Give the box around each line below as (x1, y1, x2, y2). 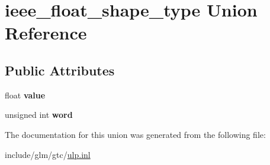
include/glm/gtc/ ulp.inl (5, 148, 91, 160)
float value (5, 88, 46, 101)
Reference (5, 21, 87, 45)
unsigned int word (5, 108, 73, 121)
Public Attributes (5, 61, 115, 79)
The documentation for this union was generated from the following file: (5, 128, 266, 140)
